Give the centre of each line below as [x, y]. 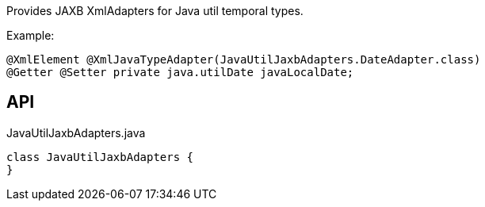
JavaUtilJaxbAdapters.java [76, 132]
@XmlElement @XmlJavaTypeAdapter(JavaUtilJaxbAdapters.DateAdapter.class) [244, 59]
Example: [31, 35]
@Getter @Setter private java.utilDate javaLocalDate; [180, 72]
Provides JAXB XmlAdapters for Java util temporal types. [155, 11]
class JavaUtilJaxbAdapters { [100, 157]
